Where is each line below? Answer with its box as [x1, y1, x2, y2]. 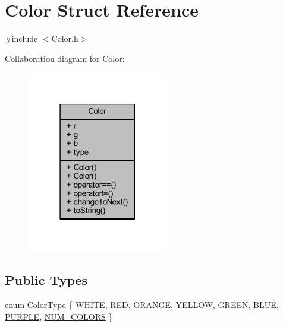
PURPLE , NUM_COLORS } [5, 310, 113, 322]
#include [5, 32, 38, 45]
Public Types [5, 271, 88, 289]
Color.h [51, 32, 78, 45]
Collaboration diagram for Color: [5, 52, 125, 64]
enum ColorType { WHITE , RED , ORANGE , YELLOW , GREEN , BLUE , [5, 299, 279, 311]
